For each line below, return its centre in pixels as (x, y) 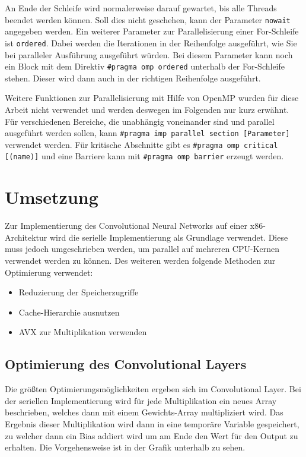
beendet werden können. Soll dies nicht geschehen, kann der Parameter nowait (148, 19)
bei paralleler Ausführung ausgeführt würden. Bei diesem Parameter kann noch (149, 54)
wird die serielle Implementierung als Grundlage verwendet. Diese (169, 237)
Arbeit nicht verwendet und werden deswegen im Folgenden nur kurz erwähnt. (147, 109)
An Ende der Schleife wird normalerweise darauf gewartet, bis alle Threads (141, 8)
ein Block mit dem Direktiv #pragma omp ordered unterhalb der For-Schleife (145, 66)
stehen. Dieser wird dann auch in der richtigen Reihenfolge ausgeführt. (133, 78)
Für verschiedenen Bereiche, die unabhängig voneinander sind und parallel (140, 121)
